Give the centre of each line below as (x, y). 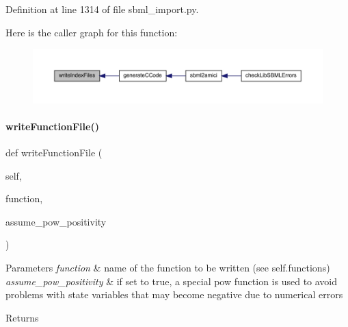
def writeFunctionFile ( (54, 153)
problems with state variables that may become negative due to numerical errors (174, 294)
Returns (22, 317)
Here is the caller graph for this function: (92, 32)
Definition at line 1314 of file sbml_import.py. (102, 9)
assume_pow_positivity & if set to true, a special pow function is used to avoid (172, 281)
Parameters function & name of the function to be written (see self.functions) (168, 268)
